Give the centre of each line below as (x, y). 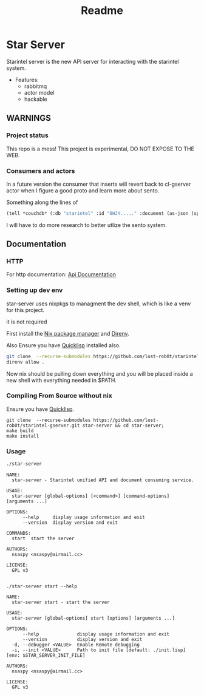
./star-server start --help (42, 586)
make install (23, 436)
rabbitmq (36, 86)
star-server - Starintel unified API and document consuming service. (103, 480)
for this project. (25, 310)
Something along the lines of (42, 202)
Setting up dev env (35, 290)
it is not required (27, 322)
